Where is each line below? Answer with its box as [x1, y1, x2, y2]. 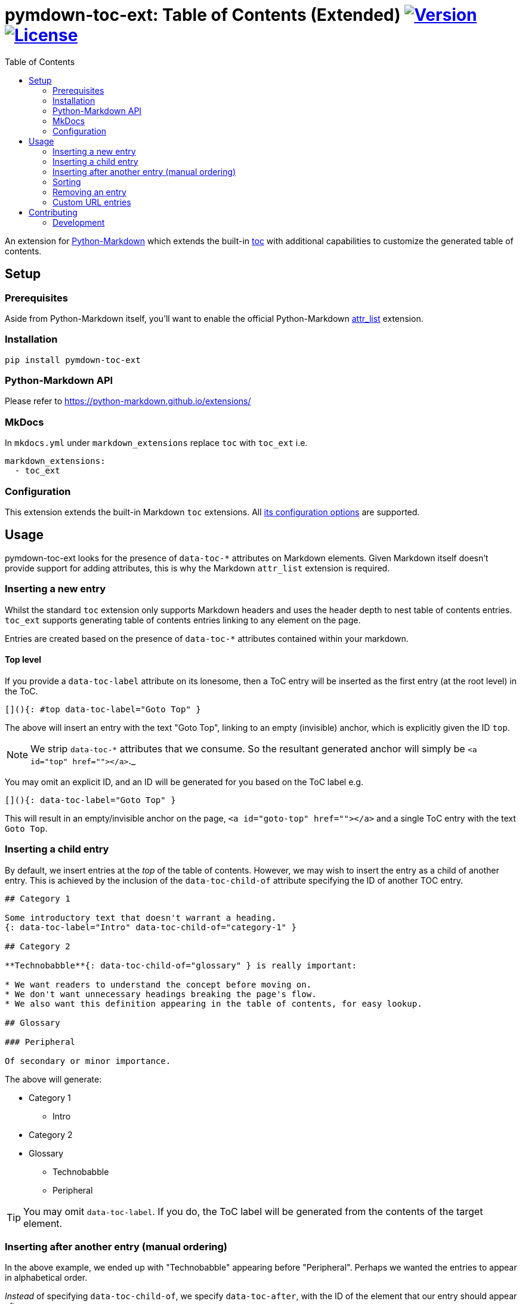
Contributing [29, 207, 78, 217]
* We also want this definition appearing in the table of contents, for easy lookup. [5, 998, 422, 1008]
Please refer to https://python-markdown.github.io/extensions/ [5, 396, 251, 407]
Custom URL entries [52, 196, 131, 207]
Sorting [52, 176, 81, 187]
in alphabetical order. [5, 1272, 88, 1283]
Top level [5, 654, 42, 665]
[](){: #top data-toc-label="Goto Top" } [5, 704, 201, 714]
